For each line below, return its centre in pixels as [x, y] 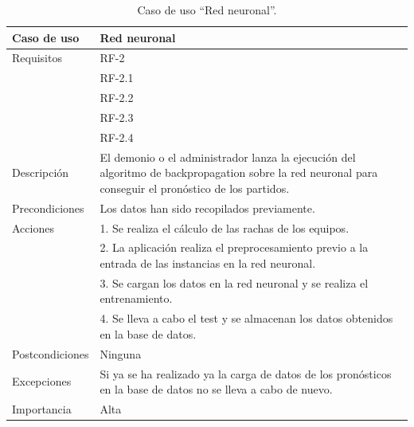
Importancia [42, 408]
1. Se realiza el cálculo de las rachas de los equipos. [225, 227]
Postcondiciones [51, 353]
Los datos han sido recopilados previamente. [207, 208]
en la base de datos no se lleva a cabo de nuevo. [216, 389]
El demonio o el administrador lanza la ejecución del [228, 157]
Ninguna [121, 353]
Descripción [41, 172]
